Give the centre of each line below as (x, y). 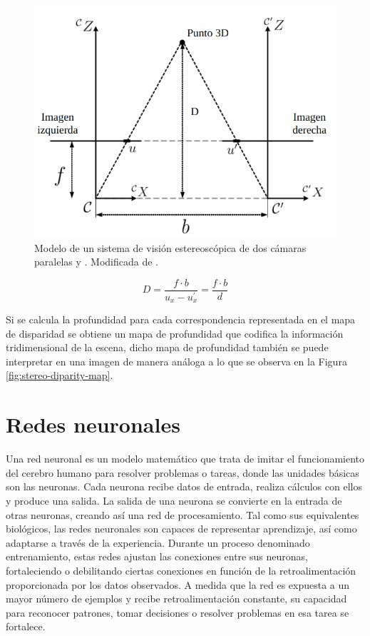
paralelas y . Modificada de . (96, 262)
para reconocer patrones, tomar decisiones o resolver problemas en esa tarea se (178, 612)
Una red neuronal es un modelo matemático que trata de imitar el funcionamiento (185, 459)
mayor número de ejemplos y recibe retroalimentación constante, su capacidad (176, 599)
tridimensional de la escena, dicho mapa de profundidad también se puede (167, 347)
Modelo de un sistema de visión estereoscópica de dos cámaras (170, 247)
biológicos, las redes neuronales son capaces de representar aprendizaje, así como (181, 529)
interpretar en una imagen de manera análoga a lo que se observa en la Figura (176, 361)
